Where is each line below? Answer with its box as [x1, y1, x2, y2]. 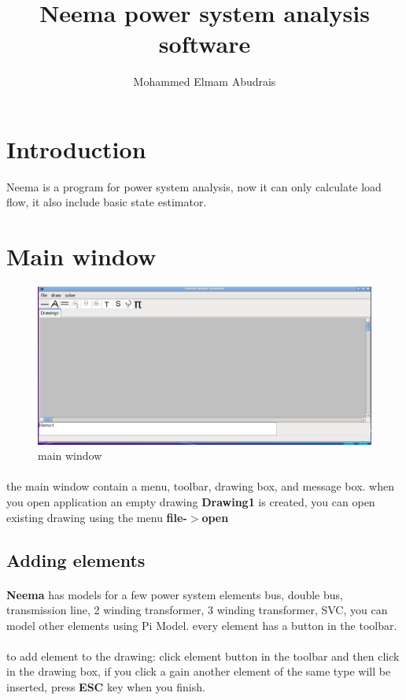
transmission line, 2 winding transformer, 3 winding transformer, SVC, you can [6, 602, 388, 618]
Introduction [6, 132, 146, 165]
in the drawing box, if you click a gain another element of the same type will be [6, 663, 391, 680]
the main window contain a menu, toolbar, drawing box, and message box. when [6, 478, 394, 494]
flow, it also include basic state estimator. [6, 194, 207, 210]
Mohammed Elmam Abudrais [133, 73, 276, 90]
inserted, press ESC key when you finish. [6, 679, 205, 695]
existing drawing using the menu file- [6, 509, 187, 525]
